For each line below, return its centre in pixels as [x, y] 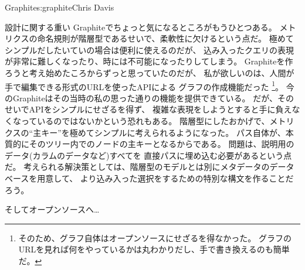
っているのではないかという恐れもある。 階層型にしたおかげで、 [145, 121]
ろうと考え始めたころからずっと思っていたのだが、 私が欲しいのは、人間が [150, 72]
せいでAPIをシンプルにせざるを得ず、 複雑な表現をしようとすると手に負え [148, 109]
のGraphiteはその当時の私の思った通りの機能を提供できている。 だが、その [149, 98]
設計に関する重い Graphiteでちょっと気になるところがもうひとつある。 [141, 27]
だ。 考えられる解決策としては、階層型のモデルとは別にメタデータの [137, 167]
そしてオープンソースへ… [52, 209]
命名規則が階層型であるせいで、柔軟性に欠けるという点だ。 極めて [165, 38]
